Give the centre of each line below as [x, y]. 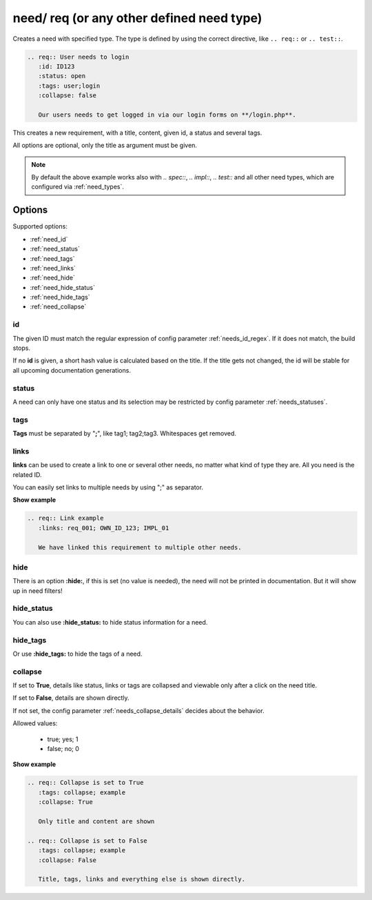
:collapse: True [65, 802]
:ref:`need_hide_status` [63, 287]
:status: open [62, 76]
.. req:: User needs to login [78, 57]
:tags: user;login [69, 86]
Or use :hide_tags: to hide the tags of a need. [77, 654]
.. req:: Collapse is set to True [85, 783]
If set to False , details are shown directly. [71, 698]
